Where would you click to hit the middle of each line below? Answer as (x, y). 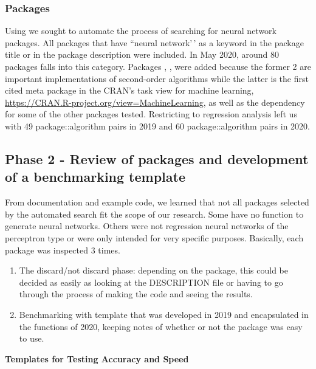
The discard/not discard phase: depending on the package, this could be (153, 270)
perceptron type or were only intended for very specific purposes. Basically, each (154, 237)
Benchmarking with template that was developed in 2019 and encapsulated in (164, 314)
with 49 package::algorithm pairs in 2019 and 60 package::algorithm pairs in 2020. (158, 126)
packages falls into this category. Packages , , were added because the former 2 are (158, 66)
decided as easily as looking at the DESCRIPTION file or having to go (151, 282)
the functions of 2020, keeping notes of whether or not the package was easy (161, 326)
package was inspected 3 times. (63, 250)
